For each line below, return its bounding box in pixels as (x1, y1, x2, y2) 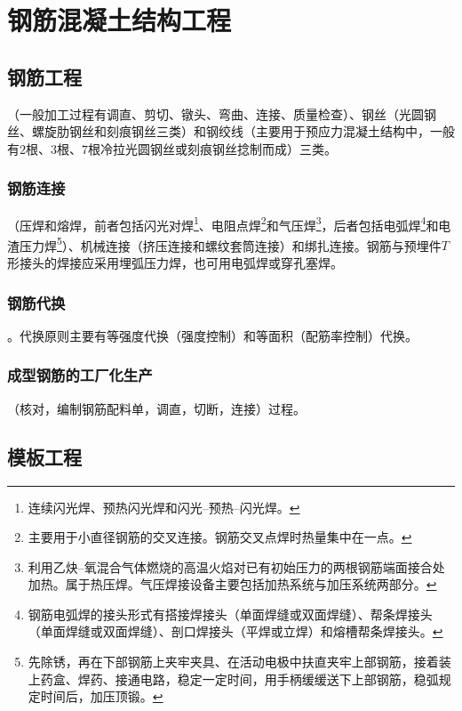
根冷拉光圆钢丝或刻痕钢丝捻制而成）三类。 (88, 139, 337, 158)
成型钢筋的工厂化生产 (7, 364, 153, 386)
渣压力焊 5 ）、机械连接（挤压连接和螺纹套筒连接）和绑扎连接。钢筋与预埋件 (7, 233, 442, 255)
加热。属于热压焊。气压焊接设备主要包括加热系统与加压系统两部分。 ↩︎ (28, 575, 437, 594)
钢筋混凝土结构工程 (7, 2, 232, 38)
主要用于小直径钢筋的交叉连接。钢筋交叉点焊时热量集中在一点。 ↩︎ (28, 528, 412, 546)
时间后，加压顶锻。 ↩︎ (40, 687, 163, 706)
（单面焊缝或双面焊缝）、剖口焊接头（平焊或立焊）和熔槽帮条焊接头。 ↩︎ (28, 622, 443, 641)
